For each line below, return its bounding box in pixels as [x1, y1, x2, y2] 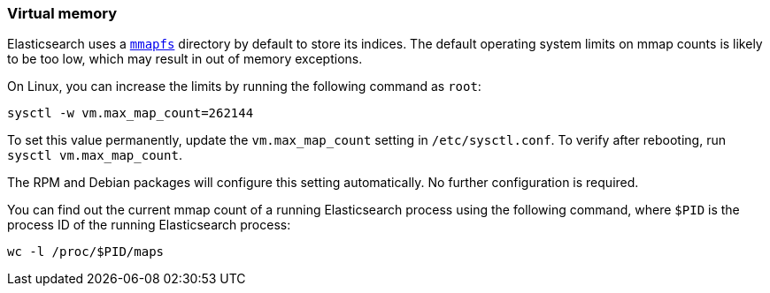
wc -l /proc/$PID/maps [7, 244, 165, 259]
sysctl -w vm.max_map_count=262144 [7, 106, 254, 121]
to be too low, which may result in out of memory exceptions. [7, 51, 363, 67]
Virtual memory [7, 4, 118, 22]
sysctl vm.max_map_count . [7, 147, 182, 163]
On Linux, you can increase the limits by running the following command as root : [7, 79, 481, 94]
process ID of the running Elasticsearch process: [7, 217, 291, 233]
